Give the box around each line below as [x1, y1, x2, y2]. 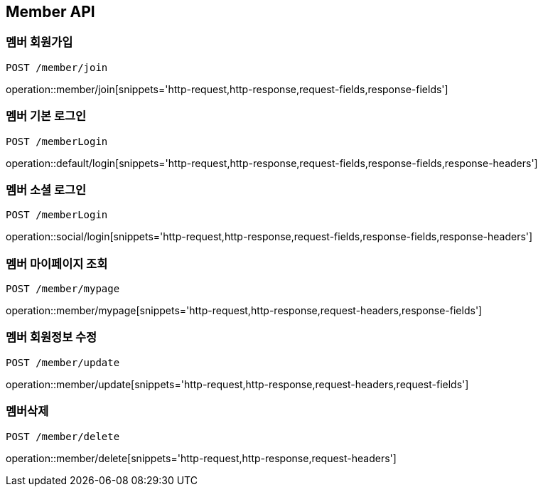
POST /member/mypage [6, 283, 120, 295]
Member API [6, 3, 95, 21]
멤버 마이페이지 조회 [6, 256, 108, 271]
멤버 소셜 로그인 [6, 182, 87, 197]
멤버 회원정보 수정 [6, 330, 97, 345]
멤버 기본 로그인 [6, 109, 87, 124]
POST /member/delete [6, 430, 120, 442]
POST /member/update [6, 356, 120, 368]
